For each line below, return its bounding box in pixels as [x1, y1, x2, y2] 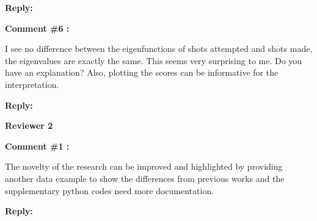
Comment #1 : [5, 139, 70, 152]
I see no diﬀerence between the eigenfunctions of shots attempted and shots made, [5, 42, 313, 55]
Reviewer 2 [5, 119, 53, 132]
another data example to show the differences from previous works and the [5, 172, 285, 184]
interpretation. [5, 78, 59, 90]
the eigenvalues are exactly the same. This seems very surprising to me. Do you [5, 54, 302, 67]
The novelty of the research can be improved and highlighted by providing [5, 160, 283, 173]
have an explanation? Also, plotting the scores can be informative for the [5, 66, 279, 79]
